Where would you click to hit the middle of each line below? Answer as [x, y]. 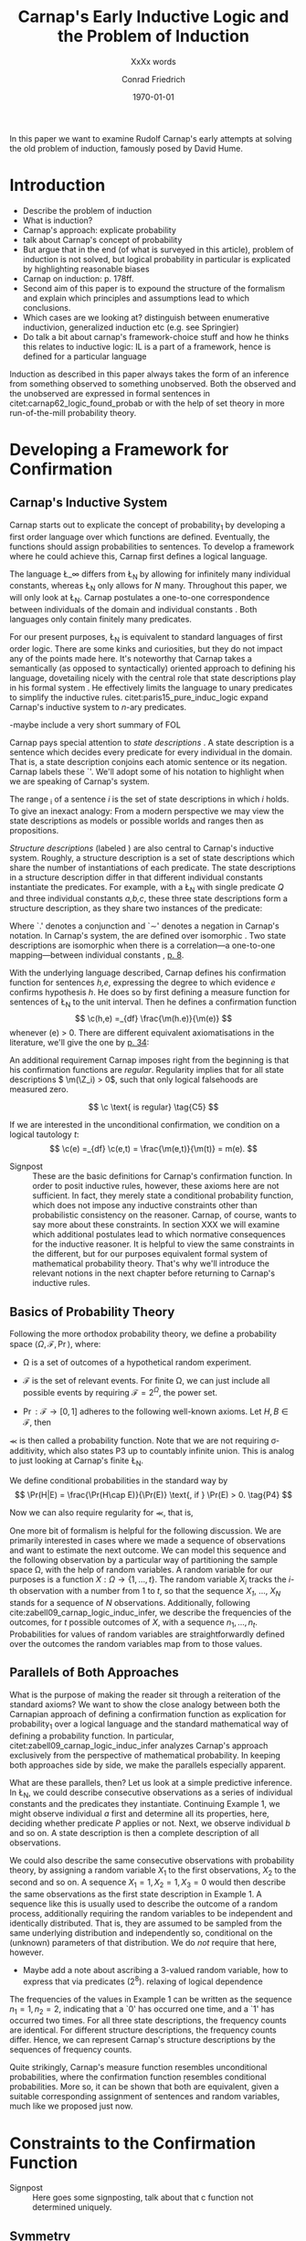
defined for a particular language [84, 356]
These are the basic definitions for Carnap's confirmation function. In [162, 1176]
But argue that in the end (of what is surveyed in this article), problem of [158, 250]
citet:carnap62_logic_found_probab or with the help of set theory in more [147, 403]
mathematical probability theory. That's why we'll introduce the [151, 1264]
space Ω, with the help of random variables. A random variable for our [141, 1569]
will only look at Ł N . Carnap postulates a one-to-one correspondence [140, 599]
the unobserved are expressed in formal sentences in [110, 393]
